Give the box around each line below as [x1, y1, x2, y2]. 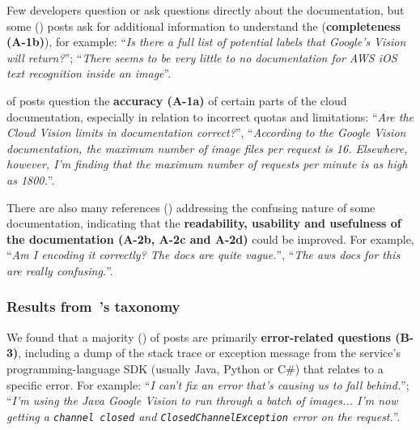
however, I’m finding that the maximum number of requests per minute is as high [6, 155, 408, 172]
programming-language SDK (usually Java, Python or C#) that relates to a [6, 360, 384, 377]
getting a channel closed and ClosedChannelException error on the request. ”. [6, 407, 401, 424]
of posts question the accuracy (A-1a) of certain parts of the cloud [6, 92, 347, 109]
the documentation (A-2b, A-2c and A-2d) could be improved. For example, [6, 230, 414, 247]
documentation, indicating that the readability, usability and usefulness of [6, 215, 401, 232]
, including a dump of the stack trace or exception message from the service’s [18, 344, 401, 361]
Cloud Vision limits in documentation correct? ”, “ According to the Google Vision [6, 124, 406, 141]
